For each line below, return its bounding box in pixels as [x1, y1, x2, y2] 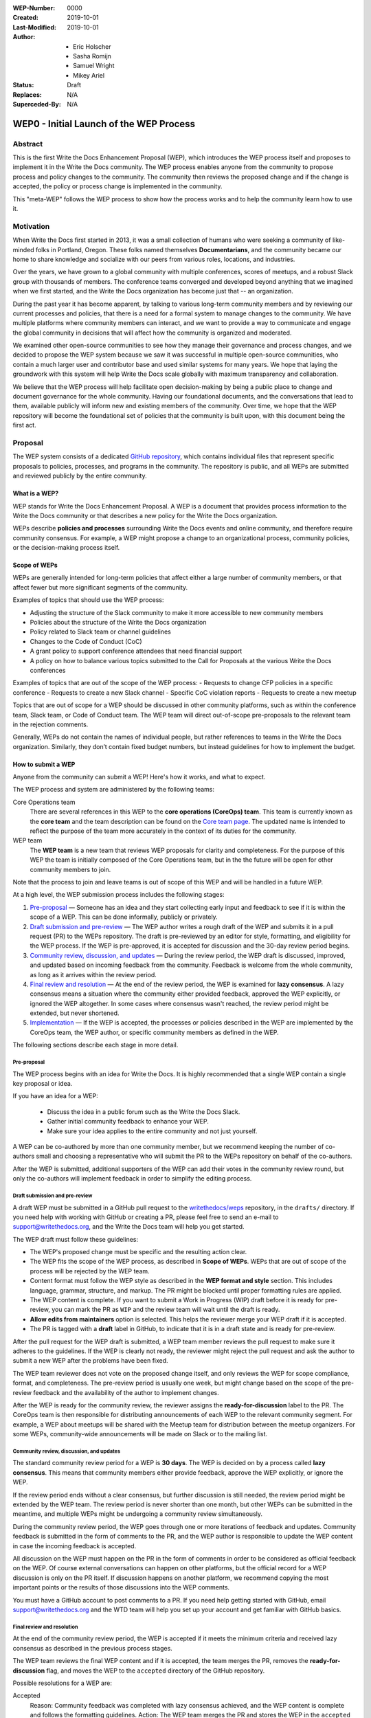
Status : [12, 81, 34, 89]
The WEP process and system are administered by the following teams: [12, 785, 215, 794]
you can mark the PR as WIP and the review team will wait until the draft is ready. [52, 1306, 280, 1314]
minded [12, 245, 34, 254]
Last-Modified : [12, 23, 56, 31]
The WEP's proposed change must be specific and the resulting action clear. [30, 1248, 247, 1256]
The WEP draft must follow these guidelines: [12, 1235, 139, 1243]
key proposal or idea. [12, 1080, 73, 1088]
